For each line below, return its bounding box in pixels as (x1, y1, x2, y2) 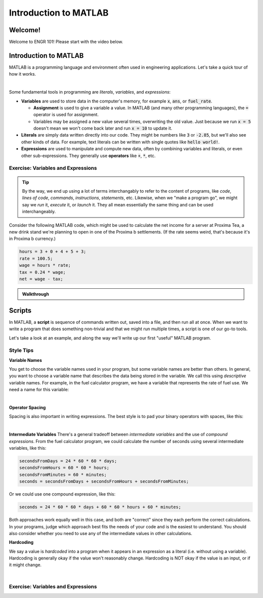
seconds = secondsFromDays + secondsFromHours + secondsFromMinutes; (19, 478, 189, 484)
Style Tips (9, 347, 34, 354)
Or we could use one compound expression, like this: (9, 491, 115, 497)
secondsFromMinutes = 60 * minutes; (19, 472, 107, 478)
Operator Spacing (9, 405, 46, 411)
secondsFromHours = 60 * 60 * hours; (19, 465, 110, 471)
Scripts (9, 306, 32, 315)
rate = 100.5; (19, 256, 53, 261)
